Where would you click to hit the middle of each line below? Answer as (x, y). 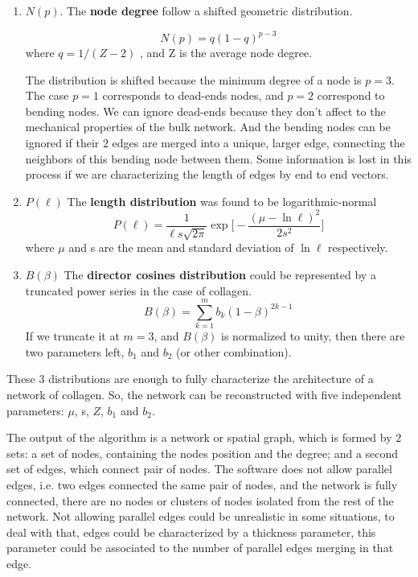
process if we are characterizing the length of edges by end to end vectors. (207, 174)
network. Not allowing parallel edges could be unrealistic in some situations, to (201, 516)
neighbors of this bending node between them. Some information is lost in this (218, 158)
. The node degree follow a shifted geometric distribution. (206, 10)
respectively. (358, 247)
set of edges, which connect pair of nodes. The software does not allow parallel (199, 469)
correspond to (351, 95)
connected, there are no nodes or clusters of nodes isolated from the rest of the (200, 500)
